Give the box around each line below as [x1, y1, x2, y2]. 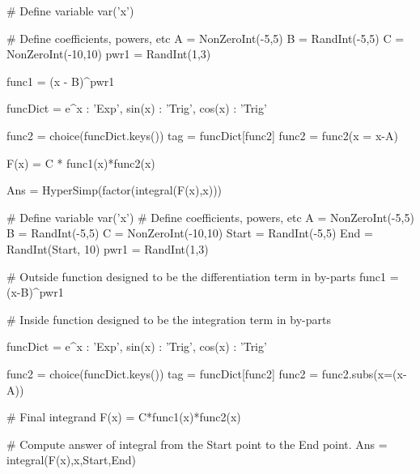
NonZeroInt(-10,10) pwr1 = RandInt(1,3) [6, 45, 211, 62]
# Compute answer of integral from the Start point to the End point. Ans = [6, 435, 388, 452]
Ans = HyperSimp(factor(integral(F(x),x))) [6, 181, 223, 199]
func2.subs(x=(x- [321, 365, 407, 382]
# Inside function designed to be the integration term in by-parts [6, 310, 331, 327]
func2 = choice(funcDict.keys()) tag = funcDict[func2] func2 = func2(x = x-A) [6, 126, 398, 143]
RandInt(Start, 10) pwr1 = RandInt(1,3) [6, 240, 209, 257]
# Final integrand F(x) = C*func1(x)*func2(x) [6, 408, 241, 425]
